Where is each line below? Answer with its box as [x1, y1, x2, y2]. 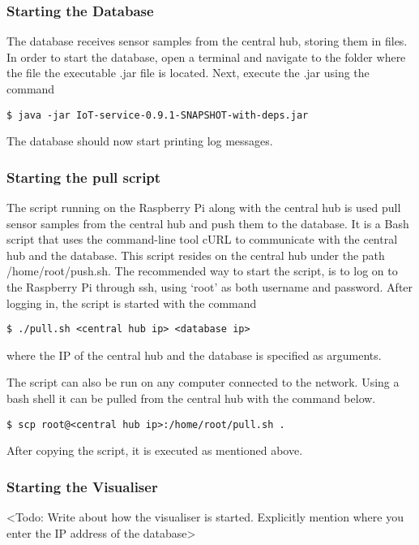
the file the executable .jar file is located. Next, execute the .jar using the [6, 64, 370, 81]
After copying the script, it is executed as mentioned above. [6, 442, 303, 459]
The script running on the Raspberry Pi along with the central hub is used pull [6, 199, 401, 216]
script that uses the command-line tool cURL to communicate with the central [6, 231, 398, 248]
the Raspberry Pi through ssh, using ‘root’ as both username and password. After [6, 279, 413, 296]
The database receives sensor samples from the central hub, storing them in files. [6, 32, 408, 50]
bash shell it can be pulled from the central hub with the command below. [6, 390, 376, 407]
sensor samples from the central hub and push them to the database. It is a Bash [6, 214, 409, 231]
